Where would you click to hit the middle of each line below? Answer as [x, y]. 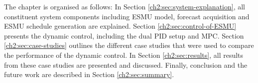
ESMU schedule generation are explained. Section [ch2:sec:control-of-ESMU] [120, 26]
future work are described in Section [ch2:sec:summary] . [89, 74]
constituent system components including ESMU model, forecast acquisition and [127, 16]
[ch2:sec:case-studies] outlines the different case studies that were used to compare [129, 45]
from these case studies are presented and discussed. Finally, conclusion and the [126, 64]
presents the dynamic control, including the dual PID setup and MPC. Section [124, 35]
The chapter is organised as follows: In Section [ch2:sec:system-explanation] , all [125, 6]
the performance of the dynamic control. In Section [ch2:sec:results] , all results [124, 55]
